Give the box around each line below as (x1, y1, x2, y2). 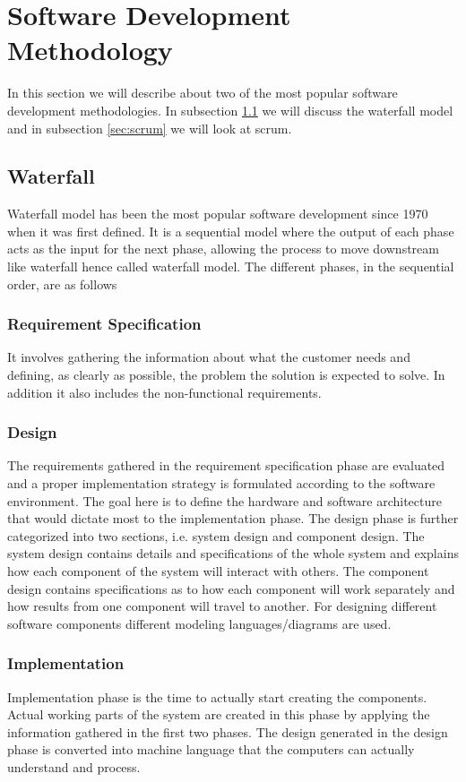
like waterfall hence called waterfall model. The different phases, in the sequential (7, 257, 454, 276)
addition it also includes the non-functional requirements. (7, 382, 322, 401)
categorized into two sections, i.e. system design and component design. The (7, 526, 425, 545)
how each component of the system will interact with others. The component (7, 562, 429, 580)
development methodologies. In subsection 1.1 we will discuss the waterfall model (7, 100, 453, 119)
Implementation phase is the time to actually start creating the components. (7, 687, 427, 706)
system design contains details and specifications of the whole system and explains (7, 544, 459, 563)
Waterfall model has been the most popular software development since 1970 (7, 204, 428, 223)
